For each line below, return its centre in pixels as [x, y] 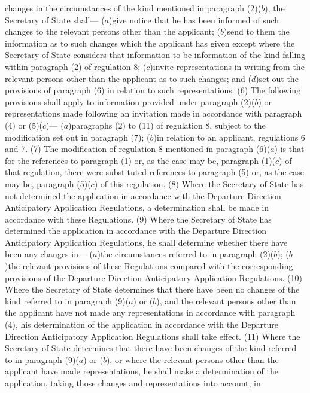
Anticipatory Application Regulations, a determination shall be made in [137, 207]
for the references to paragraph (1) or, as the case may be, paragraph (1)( [140, 160]
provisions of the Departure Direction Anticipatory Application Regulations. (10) [154, 277]
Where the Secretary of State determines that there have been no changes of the [152, 289]
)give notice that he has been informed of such [194, 19]
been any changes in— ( [49, 254]
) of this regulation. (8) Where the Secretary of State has [199, 183]
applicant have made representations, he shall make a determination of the [142, 371]
